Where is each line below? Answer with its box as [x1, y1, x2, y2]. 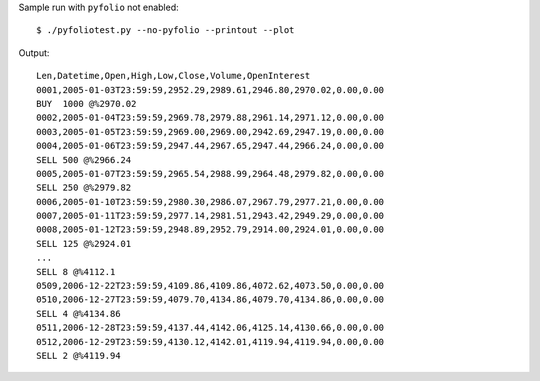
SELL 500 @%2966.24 [36, 154, 132, 165]
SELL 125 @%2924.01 [36, 238, 132, 249]
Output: [18, 46, 50, 59]
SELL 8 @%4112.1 [36, 266, 116, 277]
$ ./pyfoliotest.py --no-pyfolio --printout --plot [36, 25, 295, 36]
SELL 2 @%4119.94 [36, 350, 121, 361]
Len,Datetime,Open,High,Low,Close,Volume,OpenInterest [36, 70, 311, 82]
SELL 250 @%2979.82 [36, 182, 132, 194]
